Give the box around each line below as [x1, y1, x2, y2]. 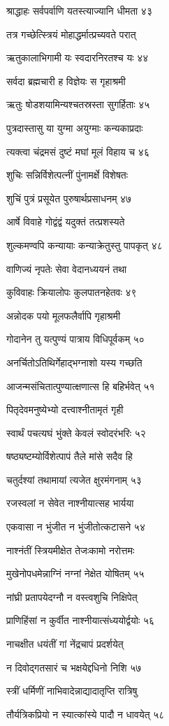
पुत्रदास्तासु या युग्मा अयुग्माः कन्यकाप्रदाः [6, 120, 143, 135]
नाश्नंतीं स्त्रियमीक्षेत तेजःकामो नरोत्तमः [6, 542, 135, 557]
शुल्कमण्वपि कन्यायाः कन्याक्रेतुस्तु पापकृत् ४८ [6, 237, 163, 252]
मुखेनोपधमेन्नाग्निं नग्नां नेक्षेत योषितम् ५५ [6, 566, 145, 581]
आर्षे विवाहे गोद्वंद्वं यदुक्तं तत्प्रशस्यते [6, 214, 125, 229]
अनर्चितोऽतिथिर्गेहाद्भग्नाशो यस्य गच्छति [6, 355, 142, 369]
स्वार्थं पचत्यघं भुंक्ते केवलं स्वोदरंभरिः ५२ [6, 425, 146, 440]
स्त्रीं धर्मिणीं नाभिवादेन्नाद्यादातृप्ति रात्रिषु [6, 683, 138, 698]
